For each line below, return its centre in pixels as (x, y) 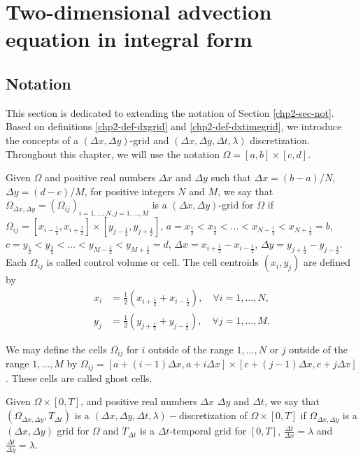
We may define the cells (56, 349)
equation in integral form (129, 39)
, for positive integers (129, 191)
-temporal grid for (208, 431)
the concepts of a (42, 140)
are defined (327, 262)
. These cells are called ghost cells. (79, 377)
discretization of (213, 415)
